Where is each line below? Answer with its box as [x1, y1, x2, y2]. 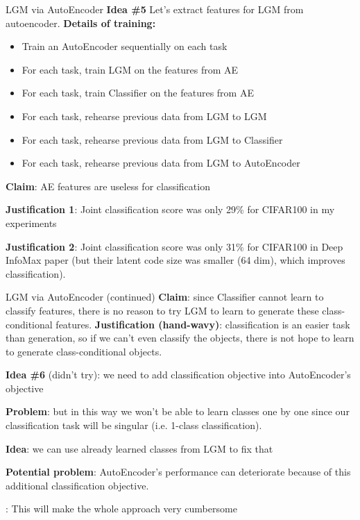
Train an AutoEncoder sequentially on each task [22, 39, 228, 53]
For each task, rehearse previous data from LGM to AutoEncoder [22, 156, 300, 170]
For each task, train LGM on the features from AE [22, 62, 239, 76]
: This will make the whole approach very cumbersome [6, 501, 237, 516]
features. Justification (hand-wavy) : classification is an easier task [55, 317, 350, 331]
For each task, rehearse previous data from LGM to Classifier [22, 132, 283, 146]
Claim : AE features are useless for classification [6, 178, 210, 193]
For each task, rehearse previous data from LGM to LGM [22, 108, 267, 123]
